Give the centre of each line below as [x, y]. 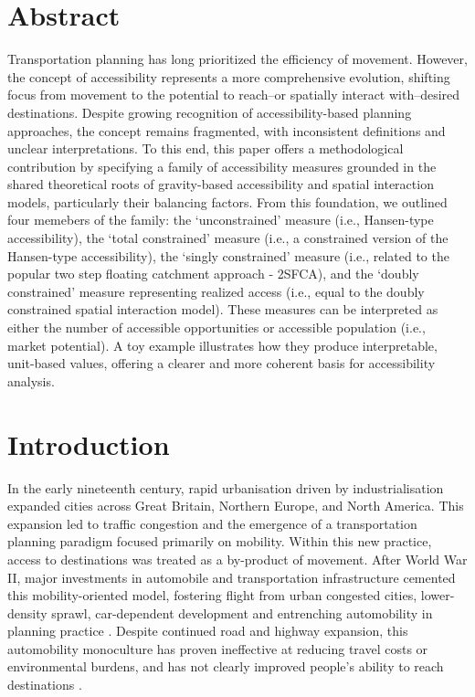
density [27, 613]
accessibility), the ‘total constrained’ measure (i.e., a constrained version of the [228, 238]
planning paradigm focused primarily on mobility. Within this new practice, [220, 541]
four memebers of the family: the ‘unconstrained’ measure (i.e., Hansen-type [221, 220]
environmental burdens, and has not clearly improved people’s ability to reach [226, 666]
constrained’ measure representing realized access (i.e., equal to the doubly [216, 291]
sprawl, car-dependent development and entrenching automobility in [242, 613]
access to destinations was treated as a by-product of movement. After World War [237, 559]
